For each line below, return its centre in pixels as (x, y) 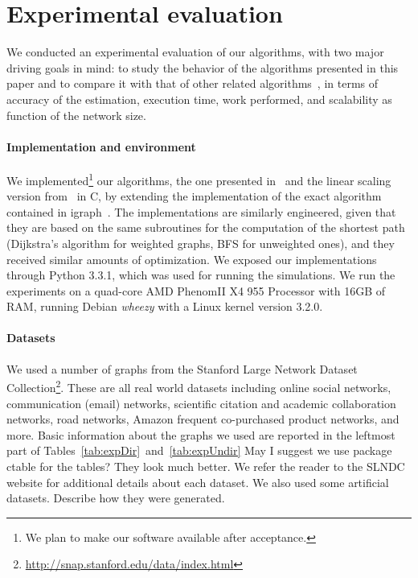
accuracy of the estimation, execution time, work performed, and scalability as (199, 99)
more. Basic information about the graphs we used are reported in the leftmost (201, 434)
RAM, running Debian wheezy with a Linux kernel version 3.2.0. (165, 306)
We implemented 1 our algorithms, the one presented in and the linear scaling (199, 179)
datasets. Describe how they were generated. (116, 498)
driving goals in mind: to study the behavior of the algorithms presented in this (203, 67)
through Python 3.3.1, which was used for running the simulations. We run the (201, 275)
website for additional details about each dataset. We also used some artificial (198, 482)
